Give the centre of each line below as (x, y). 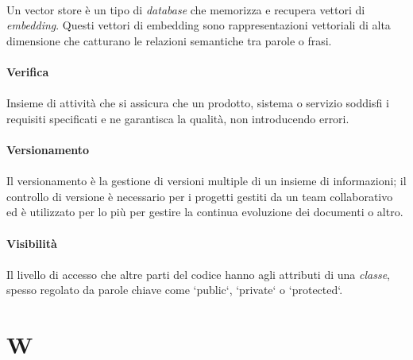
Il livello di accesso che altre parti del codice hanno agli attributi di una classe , (198, 274)
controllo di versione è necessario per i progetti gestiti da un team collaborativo (200, 196)
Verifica (28, 71)
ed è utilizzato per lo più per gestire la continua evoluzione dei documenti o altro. (205, 212)
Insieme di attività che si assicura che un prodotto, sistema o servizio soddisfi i (198, 103)
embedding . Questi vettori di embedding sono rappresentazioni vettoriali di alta (199, 25)
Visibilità (32, 243)
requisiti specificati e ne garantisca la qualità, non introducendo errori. (178, 118)
